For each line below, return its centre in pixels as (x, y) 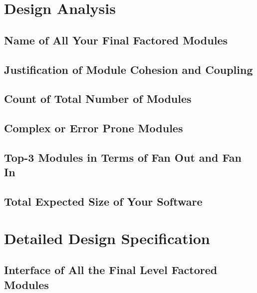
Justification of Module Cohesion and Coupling (128, 69)
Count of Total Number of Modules (98, 99)
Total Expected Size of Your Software (103, 201)
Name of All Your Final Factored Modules (116, 40)
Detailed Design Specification (107, 238)
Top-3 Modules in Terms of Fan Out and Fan (123, 157)
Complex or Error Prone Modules (94, 128)
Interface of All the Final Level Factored (111, 270)
